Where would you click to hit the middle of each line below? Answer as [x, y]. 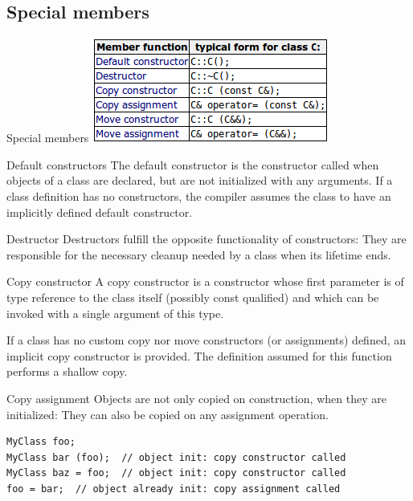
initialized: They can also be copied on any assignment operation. [168, 414]
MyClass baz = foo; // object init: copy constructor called [176, 473]
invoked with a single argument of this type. [115, 313]
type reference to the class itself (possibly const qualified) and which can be [193, 297]
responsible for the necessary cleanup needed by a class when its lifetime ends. [199, 254]
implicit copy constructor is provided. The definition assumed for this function [199, 355]
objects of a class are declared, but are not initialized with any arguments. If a [200, 180]
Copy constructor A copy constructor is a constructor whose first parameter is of [205, 281]
